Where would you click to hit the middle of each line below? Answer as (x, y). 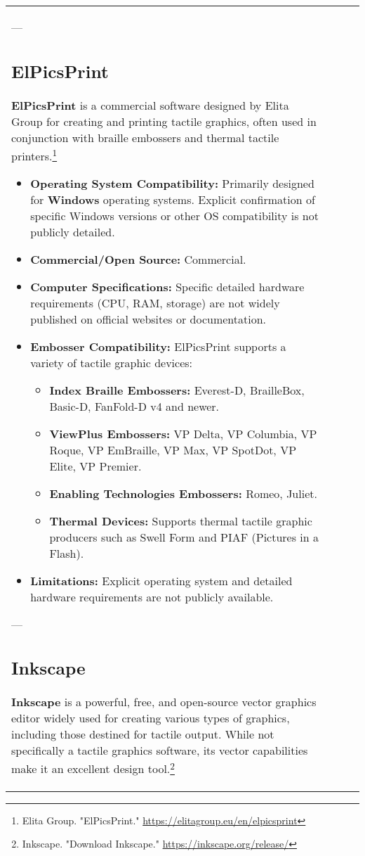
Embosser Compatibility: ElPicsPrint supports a (158, 346)
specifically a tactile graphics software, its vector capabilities (160, 750)
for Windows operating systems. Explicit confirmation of (173, 199)
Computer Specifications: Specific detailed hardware (167, 286)
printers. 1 (34, 154)
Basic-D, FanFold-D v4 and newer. (134, 406)
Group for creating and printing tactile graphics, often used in (164, 121)
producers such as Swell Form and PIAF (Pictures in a (184, 537)
